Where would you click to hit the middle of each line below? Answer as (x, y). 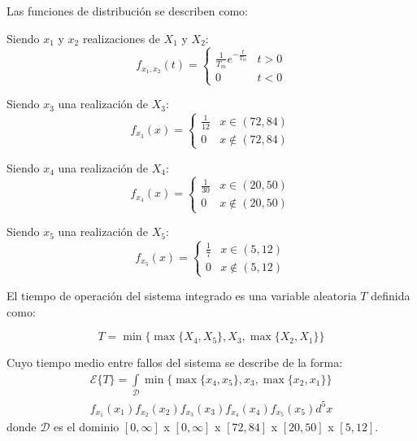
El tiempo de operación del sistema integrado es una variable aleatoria (182, 295)
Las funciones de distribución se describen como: (127, 11)
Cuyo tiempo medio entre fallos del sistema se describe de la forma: (175, 362)
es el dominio (87, 427)
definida (391, 295)
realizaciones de (121, 38)
